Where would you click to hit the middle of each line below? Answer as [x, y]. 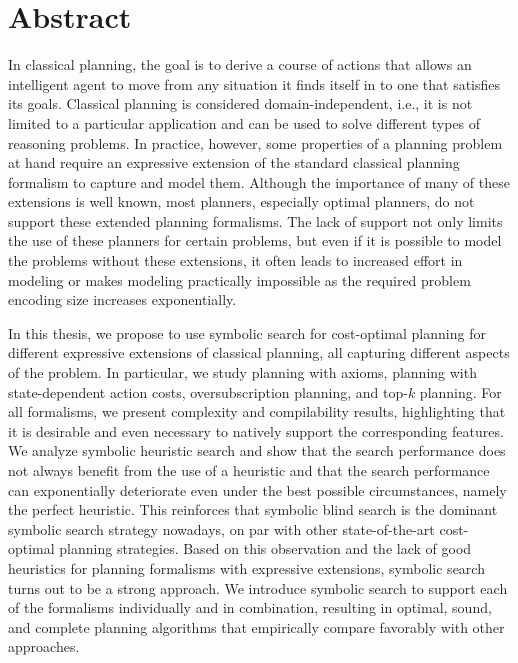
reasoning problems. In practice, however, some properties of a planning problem [255, 142]
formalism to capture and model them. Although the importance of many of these [259, 181]
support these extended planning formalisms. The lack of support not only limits [255, 220]
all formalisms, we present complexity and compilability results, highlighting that [257, 411]
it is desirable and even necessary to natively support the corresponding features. [256, 430]
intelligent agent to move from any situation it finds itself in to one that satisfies [254, 83]
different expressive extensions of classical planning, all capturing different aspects [259, 352]
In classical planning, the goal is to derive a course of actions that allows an [240, 64]
